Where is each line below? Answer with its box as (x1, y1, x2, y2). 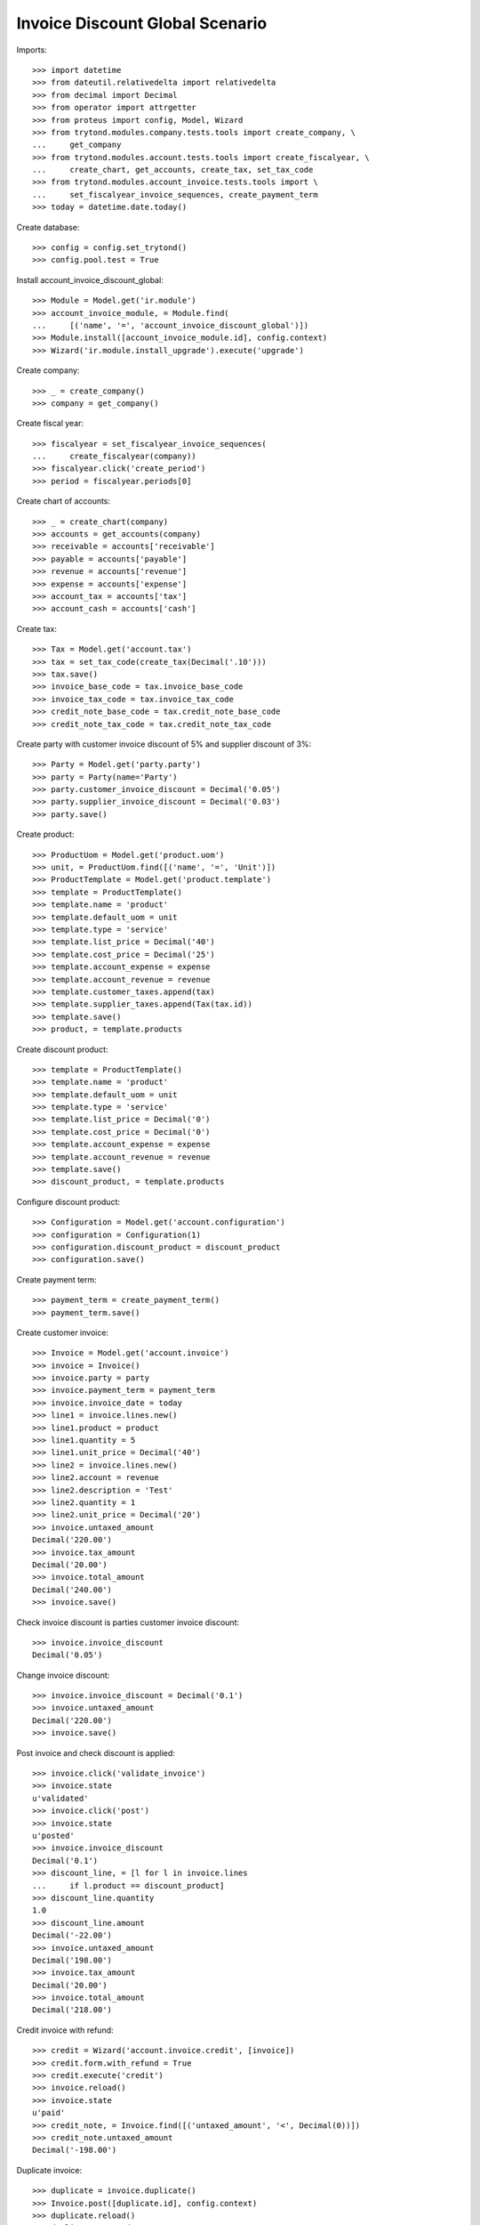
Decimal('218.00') (32, 2005, 113, 2015)
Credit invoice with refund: (16, 2025, 115, 2035)
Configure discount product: (16, 1196, 120, 1207)
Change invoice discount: (16, 1670, 110, 1680)
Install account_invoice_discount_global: (16, 274, 164, 285)
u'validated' (32, 1793, 89, 1803)
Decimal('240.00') (32, 1584, 113, 1595)
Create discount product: (16, 1044, 108, 1055)
